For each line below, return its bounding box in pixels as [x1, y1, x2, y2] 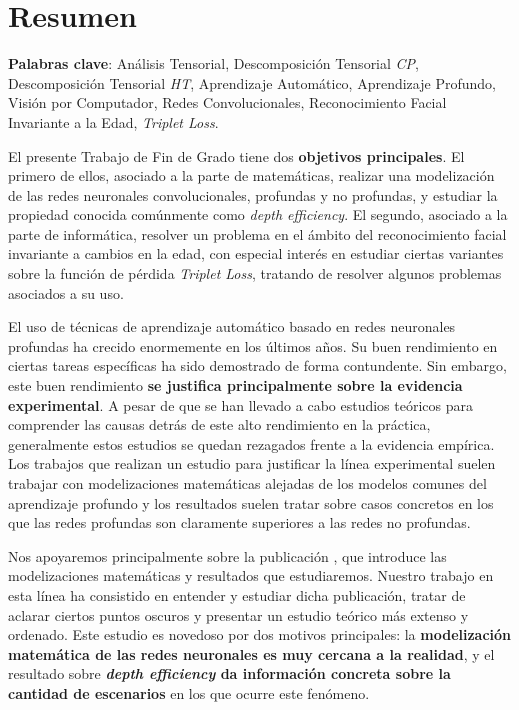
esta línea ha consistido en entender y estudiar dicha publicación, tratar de [8, 584, 466, 605]
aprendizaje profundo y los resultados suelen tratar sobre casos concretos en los [8, 492, 494, 513]
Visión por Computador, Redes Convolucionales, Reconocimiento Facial [8, 92, 447, 113]
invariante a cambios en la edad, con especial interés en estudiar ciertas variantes [8, 243, 504, 264]
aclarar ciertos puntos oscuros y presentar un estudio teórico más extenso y [8, 604, 469, 625]
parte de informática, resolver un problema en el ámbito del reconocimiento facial [8, 223, 507, 244]
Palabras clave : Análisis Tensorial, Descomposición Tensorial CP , [8, 53, 420, 74]
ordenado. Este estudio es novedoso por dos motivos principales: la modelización [8, 624, 512, 645]
